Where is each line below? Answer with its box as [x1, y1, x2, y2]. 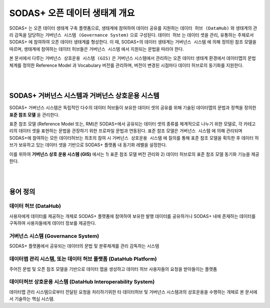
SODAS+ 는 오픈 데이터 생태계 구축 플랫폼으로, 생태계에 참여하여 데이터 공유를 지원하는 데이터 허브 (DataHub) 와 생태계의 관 [9, 25, 257, 31]
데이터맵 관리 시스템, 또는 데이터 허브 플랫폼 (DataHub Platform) [9, 255, 157, 262]
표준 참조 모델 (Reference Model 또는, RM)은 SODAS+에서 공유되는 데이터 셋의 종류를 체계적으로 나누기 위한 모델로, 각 [9, 121, 242, 127]
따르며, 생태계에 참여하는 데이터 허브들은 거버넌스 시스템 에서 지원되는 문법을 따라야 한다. [9, 46, 184, 52]
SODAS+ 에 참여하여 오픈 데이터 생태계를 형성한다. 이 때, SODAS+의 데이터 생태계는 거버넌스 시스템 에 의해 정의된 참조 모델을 [9, 39, 257, 45]
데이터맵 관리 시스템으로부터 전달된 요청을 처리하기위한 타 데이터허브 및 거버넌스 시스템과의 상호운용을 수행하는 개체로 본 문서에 [9, 288, 257, 295]
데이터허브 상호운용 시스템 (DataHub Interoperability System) [9, 278, 155, 285]
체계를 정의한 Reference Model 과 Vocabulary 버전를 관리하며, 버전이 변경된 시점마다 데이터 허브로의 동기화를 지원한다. [9, 62, 244, 68]
